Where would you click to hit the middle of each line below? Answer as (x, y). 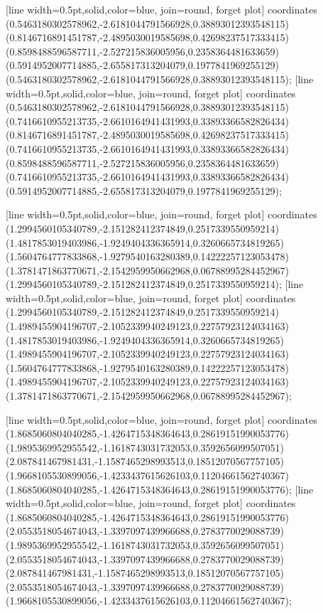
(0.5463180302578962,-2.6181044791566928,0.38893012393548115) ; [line (160, 79)
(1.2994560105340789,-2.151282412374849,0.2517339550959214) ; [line (155, 284)
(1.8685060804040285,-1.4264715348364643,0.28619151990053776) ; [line (160, 489)
